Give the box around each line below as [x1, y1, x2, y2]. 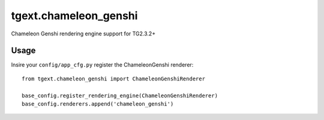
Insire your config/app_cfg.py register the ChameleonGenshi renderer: [11, 61, 194, 68]
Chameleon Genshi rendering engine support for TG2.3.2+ [11, 30, 156, 37]
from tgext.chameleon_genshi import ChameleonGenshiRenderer [22, 75, 205, 82]
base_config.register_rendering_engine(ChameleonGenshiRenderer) [22, 92, 218, 99]
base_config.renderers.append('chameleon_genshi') [22, 101, 174, 107]
